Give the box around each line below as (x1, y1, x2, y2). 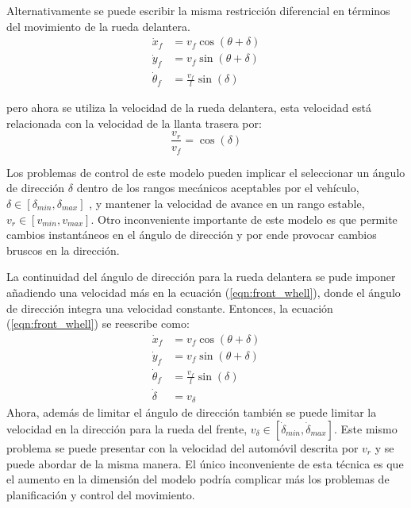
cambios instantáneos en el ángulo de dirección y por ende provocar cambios (6, 226, 377, 243)
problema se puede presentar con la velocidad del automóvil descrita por (6, 440, 359, 456)
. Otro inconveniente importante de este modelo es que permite (90, 210, 398, 227)
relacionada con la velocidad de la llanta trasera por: (6, 114, 262, 131)
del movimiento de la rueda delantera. (6, 17, 190, 34)
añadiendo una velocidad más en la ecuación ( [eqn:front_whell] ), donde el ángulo (6, 283, 401, 300)
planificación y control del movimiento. (6, 486, 195, 502)
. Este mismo (334, 421, 398, 437)
